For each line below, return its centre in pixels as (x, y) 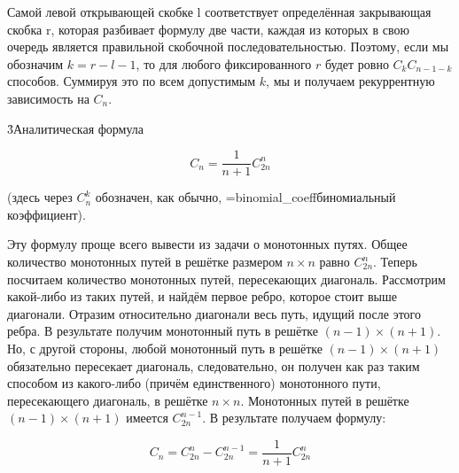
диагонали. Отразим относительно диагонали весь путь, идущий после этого (214, 313)
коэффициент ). (47, 214)
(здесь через (40, 197)
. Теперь (395, 261)
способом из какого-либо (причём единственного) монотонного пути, (194, 383)
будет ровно (357, 63)
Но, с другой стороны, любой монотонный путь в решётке (165, 348)
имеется (147, 418)
